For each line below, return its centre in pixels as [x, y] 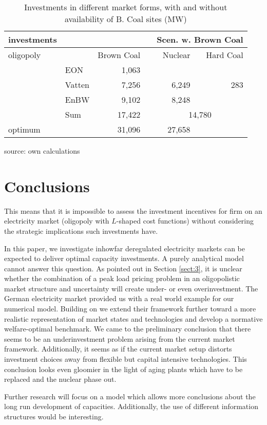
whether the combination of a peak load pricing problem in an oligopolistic [122, 278]
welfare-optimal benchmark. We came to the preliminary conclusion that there [128, 329]
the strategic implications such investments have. [81, 230]
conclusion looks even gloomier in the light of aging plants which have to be [123, 369]
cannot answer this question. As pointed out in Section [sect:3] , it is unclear [123, 268]
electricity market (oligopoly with [57, 221]
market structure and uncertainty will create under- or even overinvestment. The [131, 288]
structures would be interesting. [54, 416]
